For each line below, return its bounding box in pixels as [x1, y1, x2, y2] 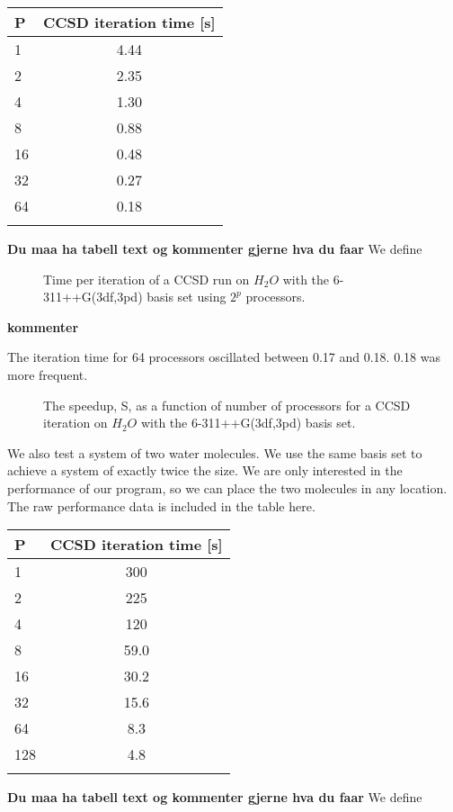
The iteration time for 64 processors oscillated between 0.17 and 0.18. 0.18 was [7, 347, 440, 366]
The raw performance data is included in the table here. [7, 496, 315, 515]
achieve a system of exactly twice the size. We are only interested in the [7, 461, 403, 480]
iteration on [43, 413, 108, 432]
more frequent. [7, 365, 88, 383]
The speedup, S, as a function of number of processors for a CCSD [43, 395, 411, 414]
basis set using [147, 287, 226, 306]
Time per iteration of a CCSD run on [43, 269, 250, 288]
